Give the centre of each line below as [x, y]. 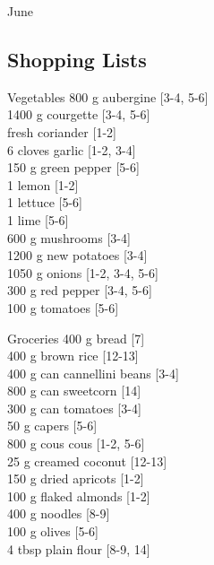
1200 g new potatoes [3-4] [77, 255]
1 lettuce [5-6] [45, 202]
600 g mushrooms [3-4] [69, 237]
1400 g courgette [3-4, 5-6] [79, 114]
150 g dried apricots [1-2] [76, 478]
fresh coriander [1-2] [62, 131]
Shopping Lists [77, 59]
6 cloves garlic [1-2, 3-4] [72, 149]
